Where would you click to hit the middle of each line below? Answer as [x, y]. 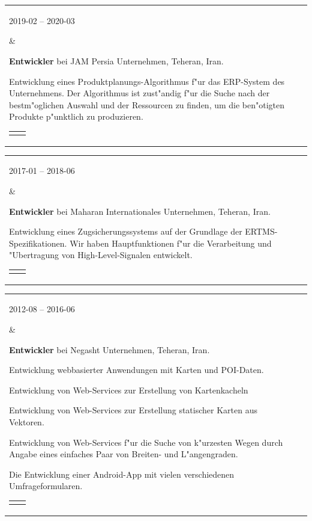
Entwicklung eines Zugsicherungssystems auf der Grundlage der [126, 231]
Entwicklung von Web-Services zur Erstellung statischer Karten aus [133, 410]
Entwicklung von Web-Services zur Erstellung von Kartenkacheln [129, 390]
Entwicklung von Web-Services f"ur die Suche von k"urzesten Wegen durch [146, 442]
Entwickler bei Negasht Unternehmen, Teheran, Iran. [109, 349]
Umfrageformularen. [46, 486]
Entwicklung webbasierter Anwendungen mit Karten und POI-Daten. [136, 370]
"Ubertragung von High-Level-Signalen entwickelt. [101, 255]
